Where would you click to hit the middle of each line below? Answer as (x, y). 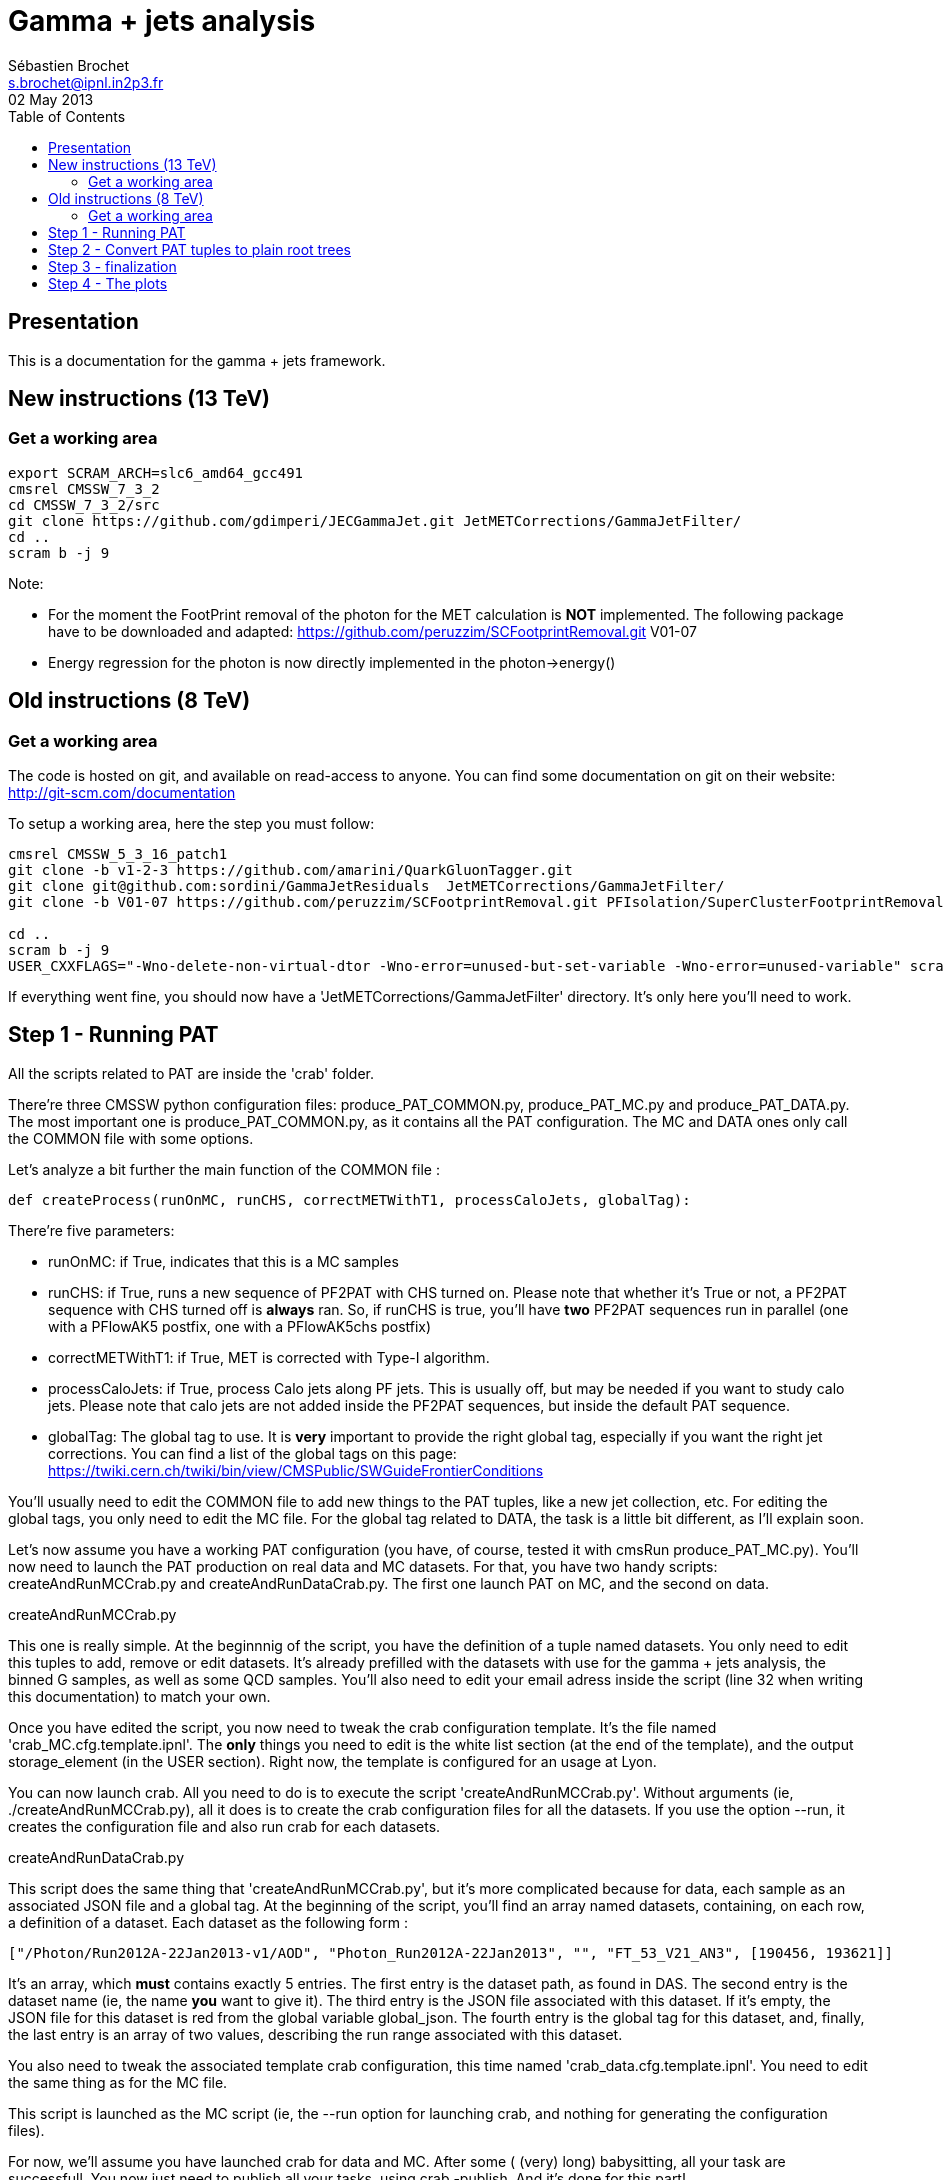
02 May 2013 (51, 99)
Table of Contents (67, 116)
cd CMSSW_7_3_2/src (84, 504)
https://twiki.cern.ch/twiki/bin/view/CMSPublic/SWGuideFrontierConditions (296, 1470)
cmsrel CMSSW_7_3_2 (84, 488)
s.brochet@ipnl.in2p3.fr (86, 82)
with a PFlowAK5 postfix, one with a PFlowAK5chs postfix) (240, 1326)
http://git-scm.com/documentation (122, 793)
